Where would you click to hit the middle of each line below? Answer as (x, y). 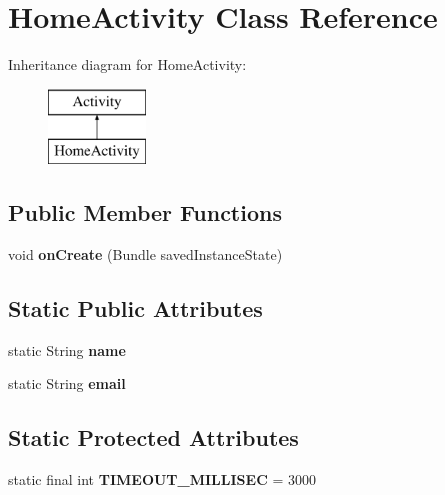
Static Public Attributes (135, 308)
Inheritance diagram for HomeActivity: (127, 64)
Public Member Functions (145, 212)
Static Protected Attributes (153, 437)
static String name (67, 349)
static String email (67, 383)
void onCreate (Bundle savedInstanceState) (145, 254)
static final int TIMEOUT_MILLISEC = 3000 (162, 479)
